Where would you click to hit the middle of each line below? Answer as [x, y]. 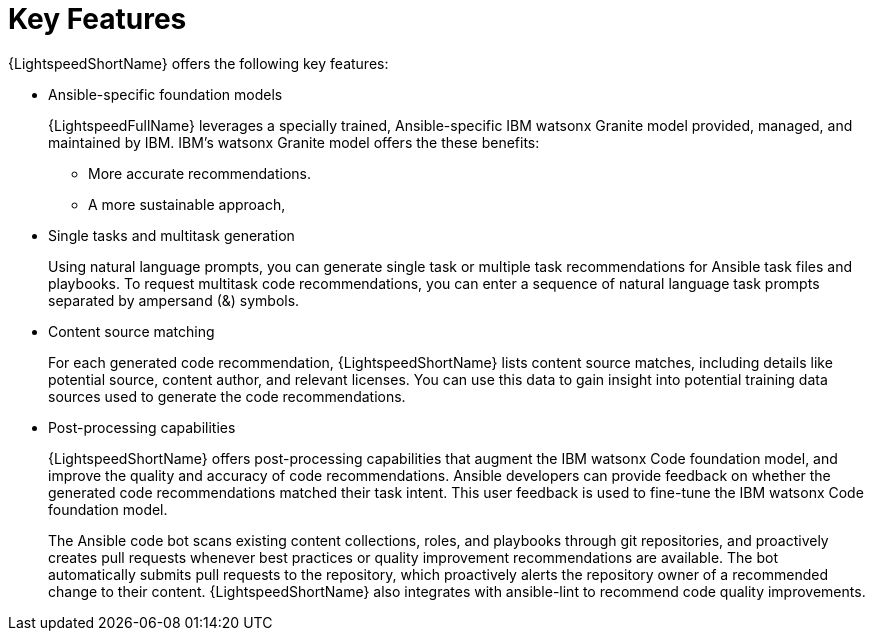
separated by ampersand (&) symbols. [174, 300]
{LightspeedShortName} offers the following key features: [198, 63]
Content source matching [131, 331]
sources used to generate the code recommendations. [227, 396]
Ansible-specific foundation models [165, 94]
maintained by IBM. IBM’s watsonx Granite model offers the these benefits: [294, 142]
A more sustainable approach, [187, 204]
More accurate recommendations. [200, 173]
